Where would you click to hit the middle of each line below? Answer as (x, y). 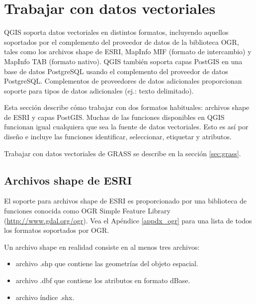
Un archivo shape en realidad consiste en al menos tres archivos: (102, 247)
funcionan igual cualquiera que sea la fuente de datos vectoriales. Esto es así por (126, 127)
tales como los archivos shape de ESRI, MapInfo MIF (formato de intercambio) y (128, 51)
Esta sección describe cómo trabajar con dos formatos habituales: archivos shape (127, 107)
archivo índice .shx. (45, 297)
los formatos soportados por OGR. (57, 230)
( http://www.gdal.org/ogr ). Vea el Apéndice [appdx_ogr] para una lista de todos (128, 220)
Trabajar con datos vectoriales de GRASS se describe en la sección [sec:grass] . (123, 153)
